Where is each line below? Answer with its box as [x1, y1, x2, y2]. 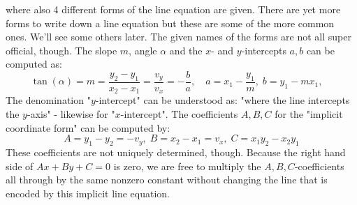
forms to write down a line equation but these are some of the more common [6, 15, 335, 30]
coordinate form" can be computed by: [6, 120, 170, 135]
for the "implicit [275, 107, 343, 121]
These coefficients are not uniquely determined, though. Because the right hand [6, 145, 346, 160]
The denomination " [6, 93, 91, 107]
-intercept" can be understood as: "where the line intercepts [95, 93, 350, 107]
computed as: [6, 56, 62, 71]
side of [6, 158, 34, 173]
